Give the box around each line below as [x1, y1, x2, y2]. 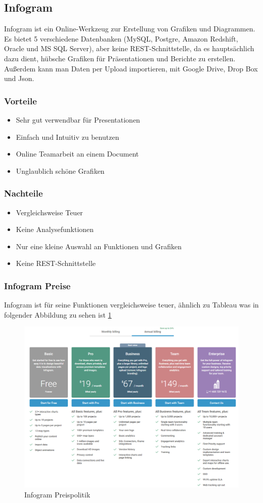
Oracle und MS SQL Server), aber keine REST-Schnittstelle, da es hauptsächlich [4, 43, 254, 54]
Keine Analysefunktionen [16, 224, 94, 235]
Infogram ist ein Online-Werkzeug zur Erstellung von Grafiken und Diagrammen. [4, 23, 255, 34]
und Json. [4, 73, 34, 84]
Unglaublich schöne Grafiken [16, 165, 105, 176]
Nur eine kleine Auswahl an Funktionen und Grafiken [16, 241, 182, 251]
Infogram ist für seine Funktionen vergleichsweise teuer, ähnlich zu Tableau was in [4, 299, 259, 310]
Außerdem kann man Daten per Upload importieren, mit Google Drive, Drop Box [4, 63, 258, 73]
